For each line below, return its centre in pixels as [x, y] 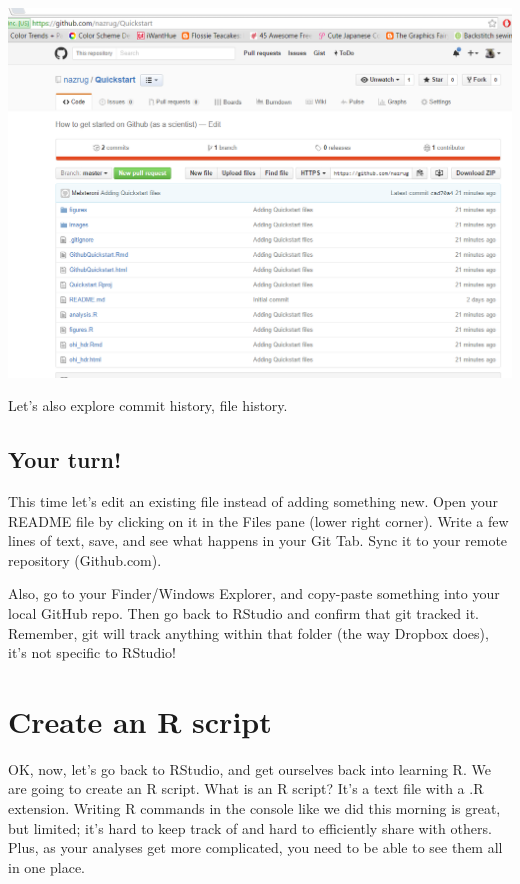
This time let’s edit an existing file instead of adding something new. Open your [253, 501]
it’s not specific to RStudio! [92, 652]
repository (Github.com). [85, 559]
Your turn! [65, 459]
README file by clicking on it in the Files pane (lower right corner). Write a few [258, 520]
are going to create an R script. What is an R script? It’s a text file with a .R [246, 788]
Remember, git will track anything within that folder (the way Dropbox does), [248, 632]
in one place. [46, 866]
